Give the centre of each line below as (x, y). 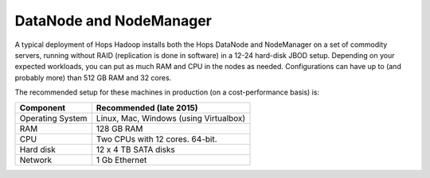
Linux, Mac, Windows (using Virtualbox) (171, 118)
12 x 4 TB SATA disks (135, 149)
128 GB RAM (119, 129)
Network (36, 160)
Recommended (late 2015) (147, 107)
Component (43, 107)
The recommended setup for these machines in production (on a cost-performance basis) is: (167, 92)
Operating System (53, 118)
